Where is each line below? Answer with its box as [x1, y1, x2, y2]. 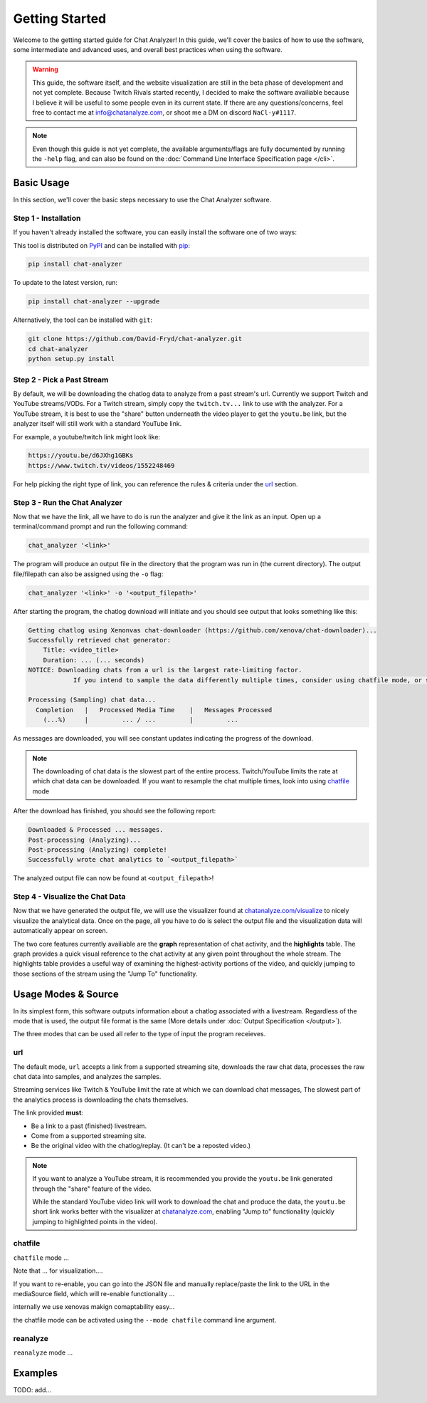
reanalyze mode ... [13, 1348, 73, 1357]
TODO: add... [13, 1385, 52, 1394]
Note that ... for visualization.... [13, 1266, 103, 1275]
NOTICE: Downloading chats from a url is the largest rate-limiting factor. [28, 666, 302, 674]
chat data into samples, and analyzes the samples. [13, 1073, 162, 1080]
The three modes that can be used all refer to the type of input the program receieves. [13, 1030, 266, 1038]
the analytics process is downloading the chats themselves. [13, 1095, 189, 1104]
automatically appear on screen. [13, 927, 108, 935]
